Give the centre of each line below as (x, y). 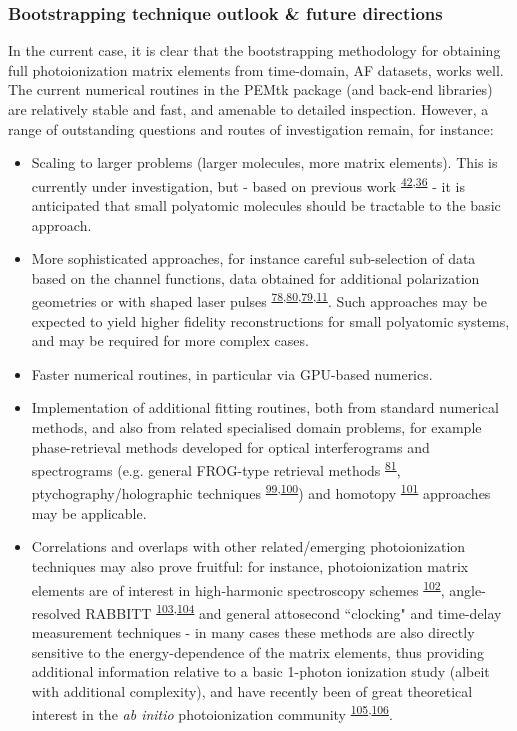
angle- (467, 589)
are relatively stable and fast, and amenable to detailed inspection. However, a (248, 109)
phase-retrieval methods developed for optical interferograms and (230, 446)
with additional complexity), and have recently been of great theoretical (252, 690)
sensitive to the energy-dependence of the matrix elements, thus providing (258, 651)
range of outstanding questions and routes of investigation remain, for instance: (251, 128)
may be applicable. (89, 512)
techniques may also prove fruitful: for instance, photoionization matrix (250, 565)
